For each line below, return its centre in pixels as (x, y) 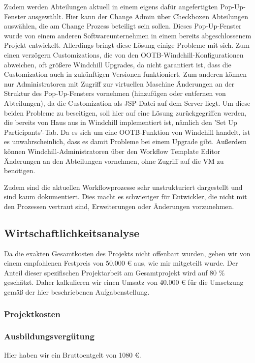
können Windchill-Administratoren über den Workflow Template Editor (112, 151)
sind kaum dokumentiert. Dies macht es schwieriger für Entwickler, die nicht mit (126, 197)
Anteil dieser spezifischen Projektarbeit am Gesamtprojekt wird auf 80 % (114, 272)
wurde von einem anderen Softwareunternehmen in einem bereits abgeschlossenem (128, 35)
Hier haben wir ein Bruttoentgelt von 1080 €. (73, 354)
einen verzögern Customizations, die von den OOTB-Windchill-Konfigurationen (124, 54)
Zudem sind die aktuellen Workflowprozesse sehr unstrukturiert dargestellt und (123, 187)
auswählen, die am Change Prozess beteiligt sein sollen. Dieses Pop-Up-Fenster (123, 26)
